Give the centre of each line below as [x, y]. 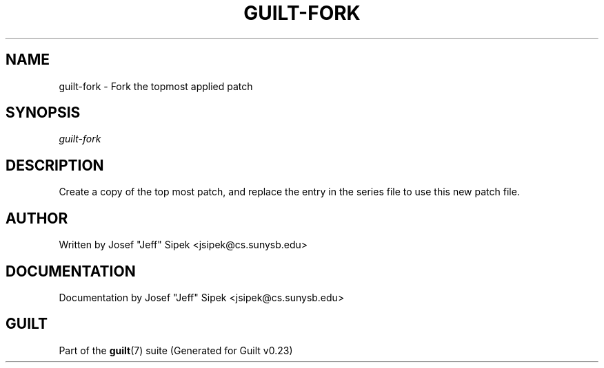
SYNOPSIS [43, 113]
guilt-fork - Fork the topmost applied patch [156, 86]
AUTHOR [37, 218]
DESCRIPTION [55, 165]
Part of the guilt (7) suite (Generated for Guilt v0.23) [176, 350]
